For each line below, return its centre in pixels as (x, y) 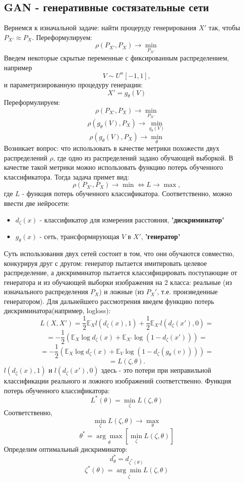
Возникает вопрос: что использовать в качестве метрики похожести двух (112, 148)
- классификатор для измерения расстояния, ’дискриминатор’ (132, 219)
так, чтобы (224, 28)
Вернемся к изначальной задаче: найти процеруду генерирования (100, 28)
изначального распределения (46, 292)
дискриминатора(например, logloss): (57, 311)
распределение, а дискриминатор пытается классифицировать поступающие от (121, 272)
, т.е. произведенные (187, 292)
